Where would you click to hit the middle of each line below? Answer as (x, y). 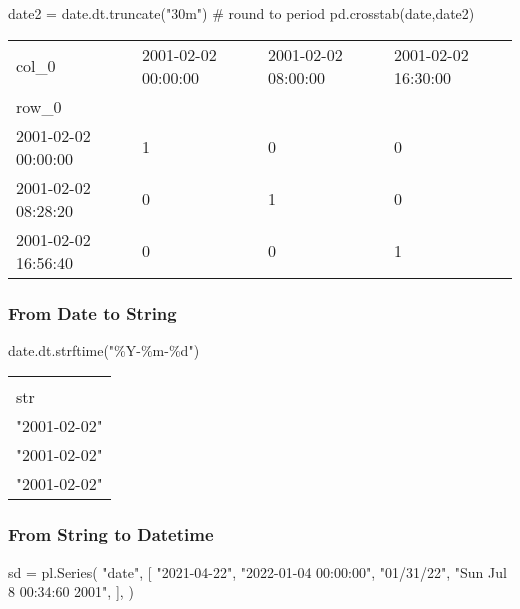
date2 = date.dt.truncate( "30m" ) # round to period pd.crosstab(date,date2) (241, 13)
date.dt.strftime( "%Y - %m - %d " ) (104, 349)
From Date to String (92, 312)
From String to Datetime (111, 534)
